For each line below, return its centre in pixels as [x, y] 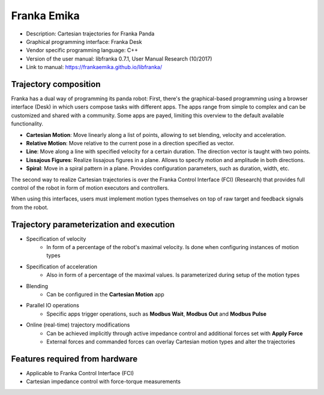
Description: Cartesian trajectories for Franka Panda [90, 34]
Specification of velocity [56, 239]
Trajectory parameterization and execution [93, 224]
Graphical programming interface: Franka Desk [84, 41]
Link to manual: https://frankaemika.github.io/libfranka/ [94, 67]
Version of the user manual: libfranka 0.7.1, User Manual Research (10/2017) [119, 59]
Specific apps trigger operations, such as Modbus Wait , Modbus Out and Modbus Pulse [157, 314]
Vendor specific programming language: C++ [82, 50]
